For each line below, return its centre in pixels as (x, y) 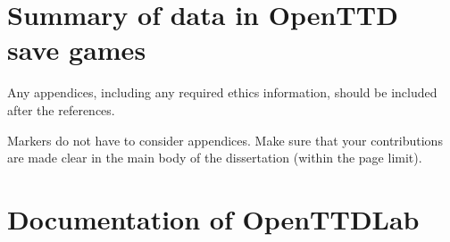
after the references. (61, 109)
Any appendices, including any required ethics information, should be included (222, 92)
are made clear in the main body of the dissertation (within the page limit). (215, 158)
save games (77, 50)
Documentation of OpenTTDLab (213, 218)
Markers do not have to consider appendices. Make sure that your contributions (225, 140)
